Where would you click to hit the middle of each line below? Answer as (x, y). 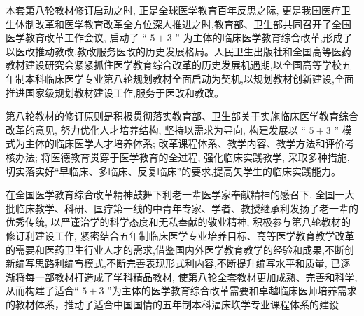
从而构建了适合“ (42, 290)
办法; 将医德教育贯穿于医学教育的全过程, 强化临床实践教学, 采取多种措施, (182, 157)
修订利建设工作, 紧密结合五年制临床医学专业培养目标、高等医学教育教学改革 (180, 235)
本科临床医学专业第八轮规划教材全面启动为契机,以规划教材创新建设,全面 (189, 78)
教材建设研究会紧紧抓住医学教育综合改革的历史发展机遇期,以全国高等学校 (174, 65)
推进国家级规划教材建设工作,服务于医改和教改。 (115, 92)
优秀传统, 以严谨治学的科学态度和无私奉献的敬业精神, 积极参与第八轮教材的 (178, 222)
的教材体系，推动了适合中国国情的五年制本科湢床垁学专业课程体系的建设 (172, 304)
